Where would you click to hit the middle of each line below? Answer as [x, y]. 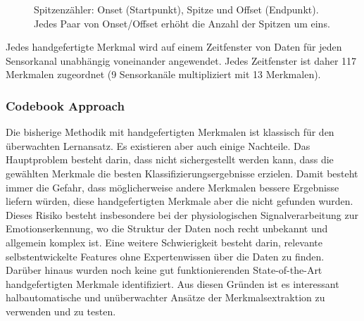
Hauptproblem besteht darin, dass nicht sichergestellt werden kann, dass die [170, 159]
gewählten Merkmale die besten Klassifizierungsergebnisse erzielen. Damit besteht [182, 173]
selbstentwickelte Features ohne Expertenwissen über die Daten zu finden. [165, 256]
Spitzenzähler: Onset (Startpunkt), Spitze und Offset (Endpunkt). [176, 9]
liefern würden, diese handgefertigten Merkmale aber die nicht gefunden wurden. [180, 201]
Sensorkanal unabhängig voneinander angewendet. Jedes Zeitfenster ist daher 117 [181, 60]
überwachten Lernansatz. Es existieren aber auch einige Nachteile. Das [158, 145]
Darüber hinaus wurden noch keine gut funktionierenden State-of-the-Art [164, 270]
